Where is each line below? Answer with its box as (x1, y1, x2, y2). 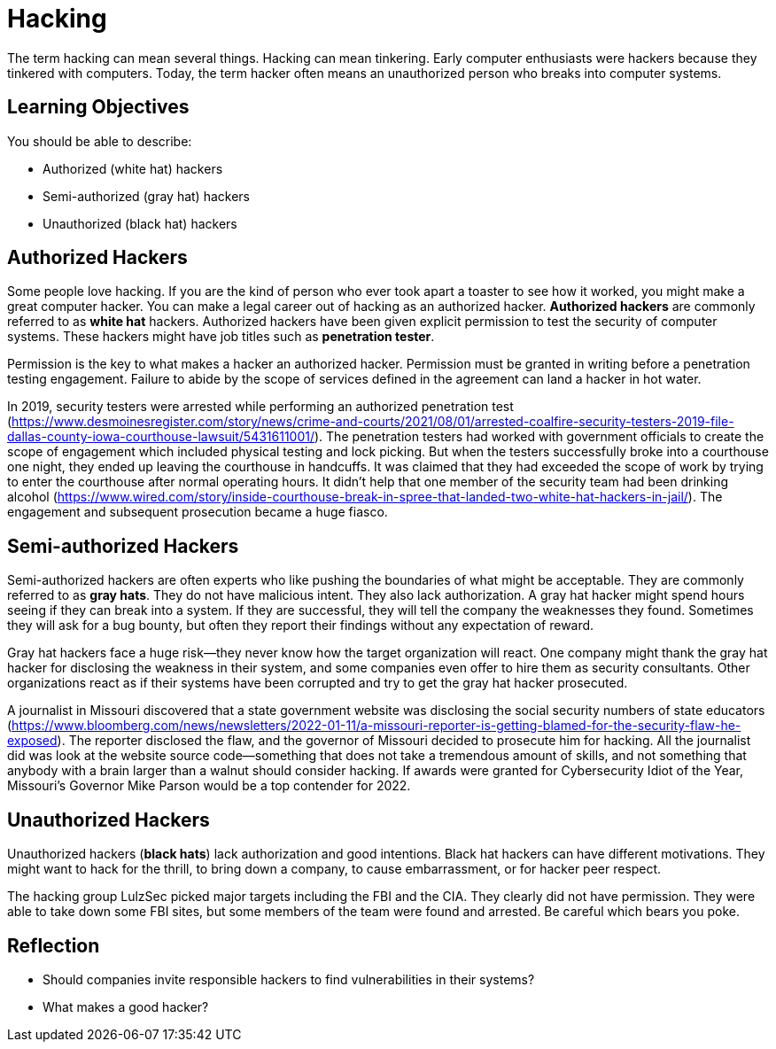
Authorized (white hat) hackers (43, 160, 223, 176)
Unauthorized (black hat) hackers (43, 215, 237, 231)
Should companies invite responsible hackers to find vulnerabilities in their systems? (43, 971, 535, 987)
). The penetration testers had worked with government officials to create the (314, 429, 764, 445)
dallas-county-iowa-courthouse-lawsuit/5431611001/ (7, 429, 314, 445)
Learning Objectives (7, 96, 190, 119)
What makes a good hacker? (43, 998, 209, 1014)
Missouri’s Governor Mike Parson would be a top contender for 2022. (7, 778, 411, 794)
